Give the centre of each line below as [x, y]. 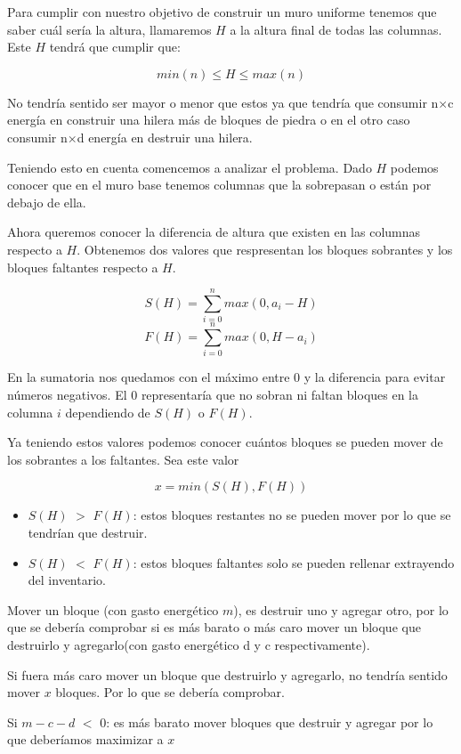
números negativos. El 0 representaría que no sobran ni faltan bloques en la [213, 394]
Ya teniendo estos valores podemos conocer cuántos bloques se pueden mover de [225, 442]
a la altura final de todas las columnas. [336, 29]
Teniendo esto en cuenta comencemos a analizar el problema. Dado [190, 167]
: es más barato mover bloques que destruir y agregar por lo [270, 722]
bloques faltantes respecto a [83, 267]
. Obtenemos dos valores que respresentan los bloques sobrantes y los [265, 249]
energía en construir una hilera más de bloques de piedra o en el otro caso [209, 120]
